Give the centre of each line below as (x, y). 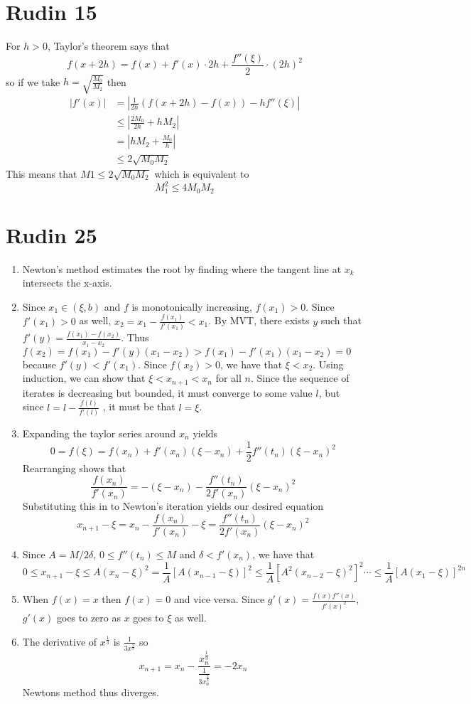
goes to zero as (88, 617)
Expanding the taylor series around (99, 433)
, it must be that (139, 406)
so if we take (33, 81)
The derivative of (60, 641)
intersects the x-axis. (67, 283)
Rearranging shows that (74, 468)
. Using (328, 364)
